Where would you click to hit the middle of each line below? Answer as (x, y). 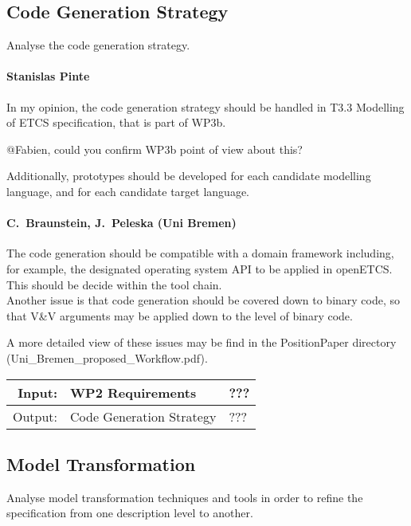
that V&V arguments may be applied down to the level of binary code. (180, 315)
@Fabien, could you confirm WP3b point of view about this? (155, 149)
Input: (38, 392)
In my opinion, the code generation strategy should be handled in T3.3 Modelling (205, 106)
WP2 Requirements (133, 392)
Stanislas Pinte (48, 76)
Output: (35, 416)
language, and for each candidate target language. (128, 191)
